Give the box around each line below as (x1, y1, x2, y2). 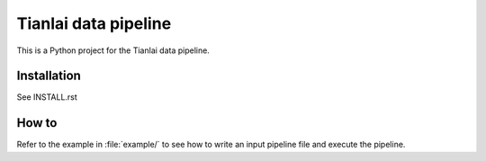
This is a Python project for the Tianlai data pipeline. (16, 45, 211, 56)
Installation (16, 68, 81, 84)
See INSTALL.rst (16, 92, 78, 103)
